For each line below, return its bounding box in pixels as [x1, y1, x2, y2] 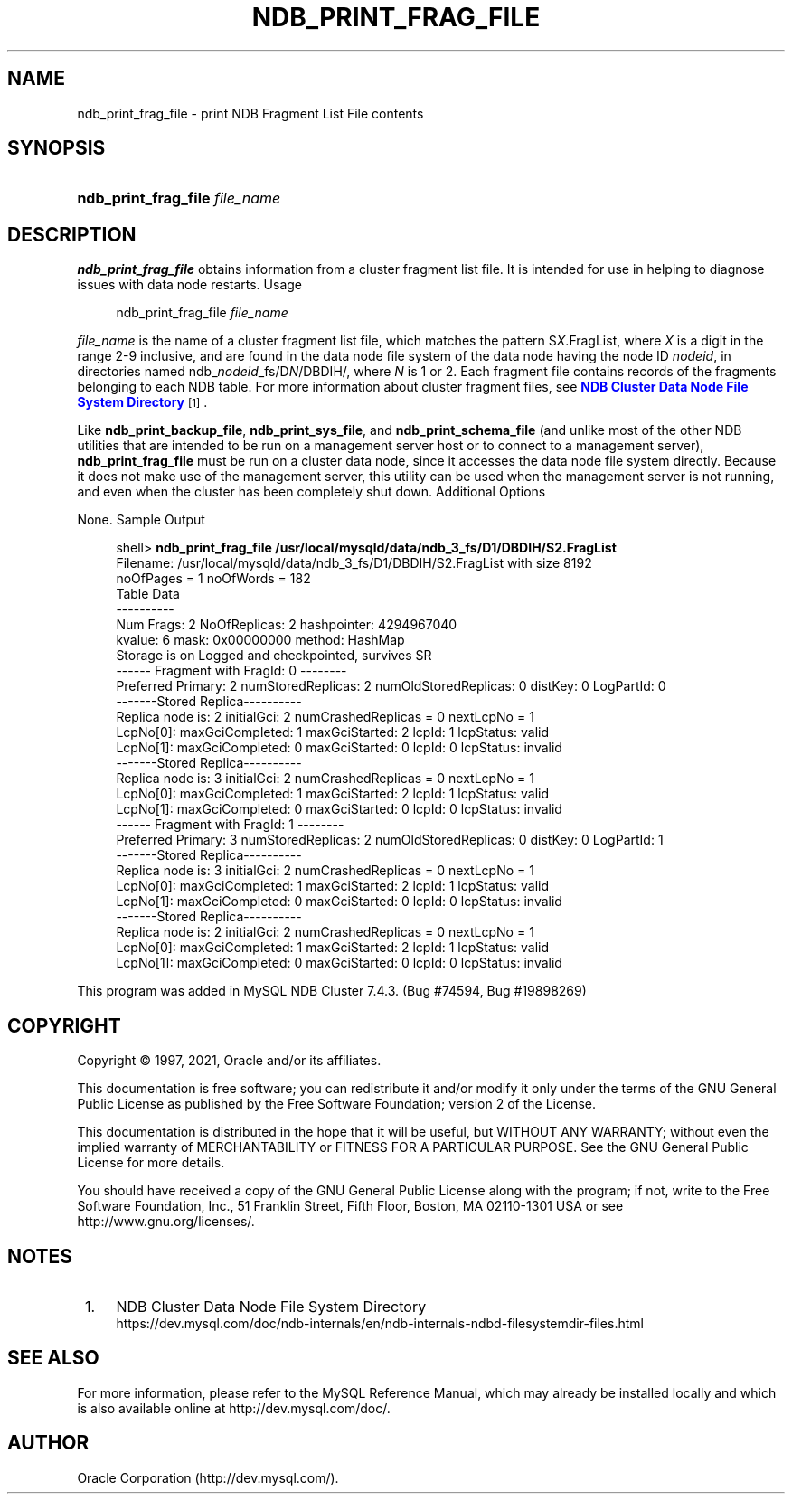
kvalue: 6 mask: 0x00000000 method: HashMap [116, 632, 405, 648]
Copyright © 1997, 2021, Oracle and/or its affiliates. [77, 1053, 382, 1069]
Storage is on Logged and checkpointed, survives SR [116, 647, 432, 664]
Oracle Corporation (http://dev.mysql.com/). [77, 1469, 339, 1486]
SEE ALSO [7, 1346, 99, 1370]
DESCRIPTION [7, 222, 137, 246]
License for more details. [77, 1155, 225, 1171]
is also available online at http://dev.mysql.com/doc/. [77, 1400, 391, 1416]
